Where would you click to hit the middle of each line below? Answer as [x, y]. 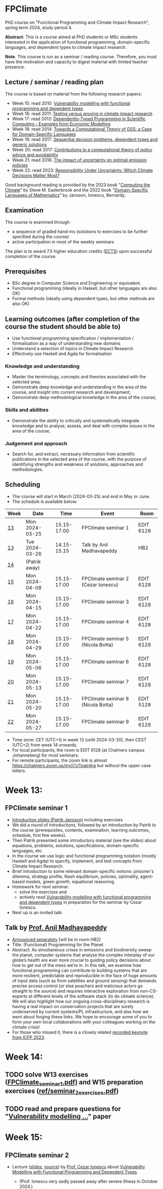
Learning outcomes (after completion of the [72, 319]
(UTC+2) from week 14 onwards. [45, 745]
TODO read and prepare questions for [63, 1109]
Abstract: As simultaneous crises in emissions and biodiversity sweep [82, 949]
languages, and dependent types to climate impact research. [66, 47]
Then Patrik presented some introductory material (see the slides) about [84, 840]
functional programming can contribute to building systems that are [79, 970]
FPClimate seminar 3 [106, 601]
